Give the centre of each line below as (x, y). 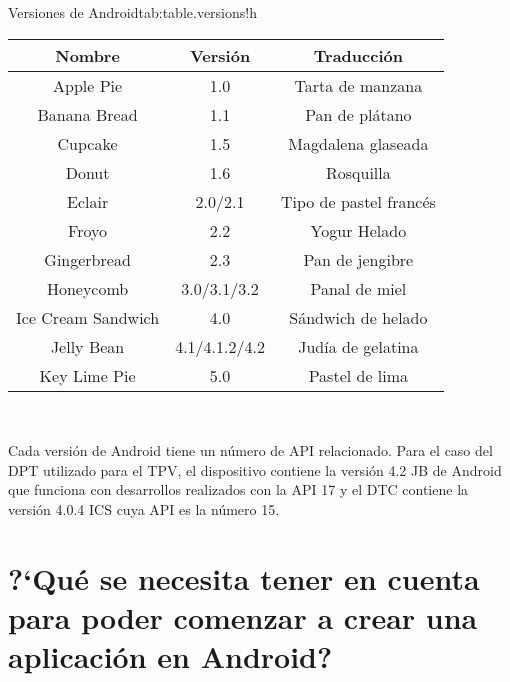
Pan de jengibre (358, 259)
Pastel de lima (358, 375)
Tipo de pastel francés (358, 201)
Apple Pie (88, 85)
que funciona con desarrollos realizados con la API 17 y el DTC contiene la (238, 489)
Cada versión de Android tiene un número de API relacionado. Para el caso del (250, 450)
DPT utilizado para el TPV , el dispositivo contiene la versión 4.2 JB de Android (255, 469)
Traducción (358, 55)
